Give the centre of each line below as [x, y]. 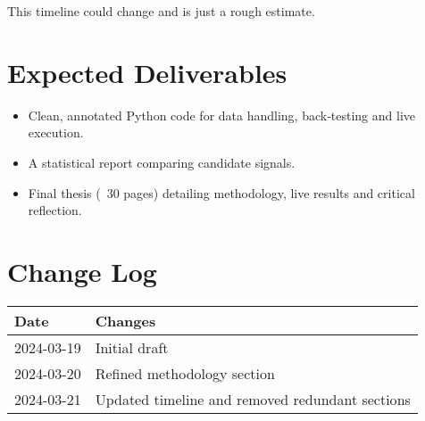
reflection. [55, 210]
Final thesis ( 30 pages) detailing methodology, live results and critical [221, 192]
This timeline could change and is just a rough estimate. [161, 11]
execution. [56, 132]
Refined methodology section [185, 373]
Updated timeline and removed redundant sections [253, 399]
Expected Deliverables [147, 72]
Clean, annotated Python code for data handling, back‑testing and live [221, 115]
